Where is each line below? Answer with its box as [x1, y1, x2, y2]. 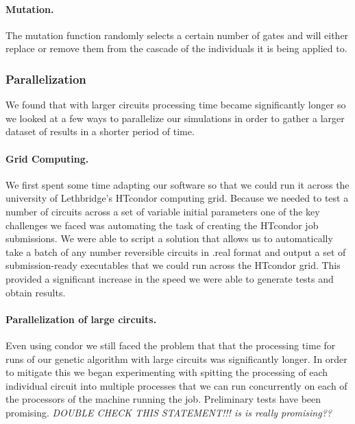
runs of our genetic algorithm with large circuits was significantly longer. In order [5, 351, 347, 366]
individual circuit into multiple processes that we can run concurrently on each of [5, 378, 347, 392]
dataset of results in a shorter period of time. [5, 124, 195, 139]
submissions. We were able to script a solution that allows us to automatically [5, 231, 333, 246]
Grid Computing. [5, 151, 89, 165]
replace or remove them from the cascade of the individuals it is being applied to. [5, 41, 347, 56]
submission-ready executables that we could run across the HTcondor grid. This [5, 258, 341, 272]
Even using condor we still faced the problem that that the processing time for [5, 338, 336, 352]
